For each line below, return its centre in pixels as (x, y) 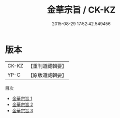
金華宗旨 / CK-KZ (81, 10)
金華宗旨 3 (22, 110)
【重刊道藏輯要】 (47, 66)
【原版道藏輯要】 (47, 75)
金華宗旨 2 (22, 104)
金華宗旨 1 (22, 98)
